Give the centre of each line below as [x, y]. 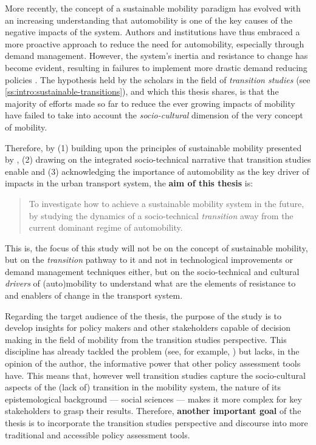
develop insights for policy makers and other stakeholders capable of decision [148, 328]
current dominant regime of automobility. [106, 227]
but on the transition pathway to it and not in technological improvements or [149, 260]
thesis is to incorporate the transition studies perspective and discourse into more [156, 423]
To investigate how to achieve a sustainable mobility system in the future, [167, 203]
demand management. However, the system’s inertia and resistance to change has [156, 56]
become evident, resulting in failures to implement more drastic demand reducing [156, 67]
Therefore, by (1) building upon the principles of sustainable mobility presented [153, 147]
